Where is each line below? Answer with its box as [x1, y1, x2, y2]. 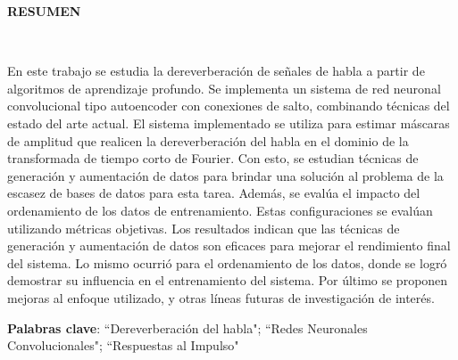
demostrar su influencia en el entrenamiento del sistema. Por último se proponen [7, 271, 448, 290]
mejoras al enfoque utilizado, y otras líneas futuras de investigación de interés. [7, 288, 435, 307]
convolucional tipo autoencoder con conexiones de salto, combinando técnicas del [7, 96, 450, 115]
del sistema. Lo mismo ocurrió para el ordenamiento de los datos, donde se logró [7, 253, 447, 272]
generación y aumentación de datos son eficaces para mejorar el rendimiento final [7, 236, 451, 255]
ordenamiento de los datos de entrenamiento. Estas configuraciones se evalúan [7, 200, 433, 219]
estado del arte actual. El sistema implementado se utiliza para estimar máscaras [7, 113, 450, 132]
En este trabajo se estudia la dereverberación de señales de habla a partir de [7, 61, 425, 80]
